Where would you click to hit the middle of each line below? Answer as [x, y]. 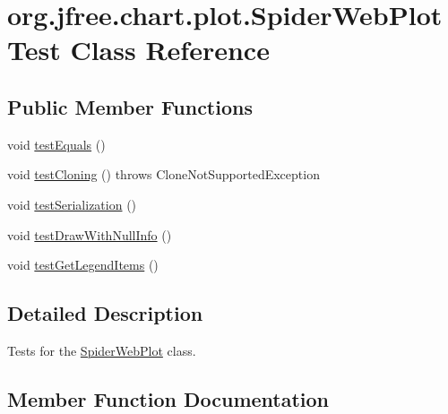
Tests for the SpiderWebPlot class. [102, 350]
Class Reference [170, 50]
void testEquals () [56, 144]
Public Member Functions [130, 106]
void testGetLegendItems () [83, 265]
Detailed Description [105, 313]
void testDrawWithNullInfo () [90, 234]
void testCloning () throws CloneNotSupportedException [164, 174]
